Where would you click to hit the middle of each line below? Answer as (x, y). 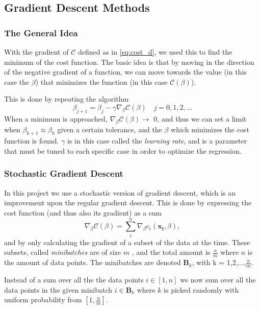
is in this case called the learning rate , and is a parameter (157, 141)
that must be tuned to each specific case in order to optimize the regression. (123, 150)
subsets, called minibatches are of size (63, 252)
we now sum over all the (218, 279)
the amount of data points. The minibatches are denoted (93, 262)
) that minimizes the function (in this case (101, 81)
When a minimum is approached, (56, 118)
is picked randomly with (201, 289)
